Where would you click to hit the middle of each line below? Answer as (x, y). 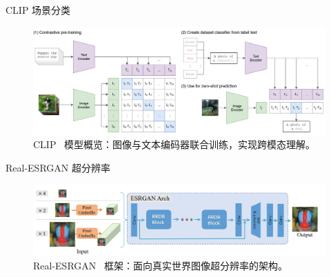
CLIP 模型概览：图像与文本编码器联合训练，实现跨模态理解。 (174, 144)
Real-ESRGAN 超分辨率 (58, 167)
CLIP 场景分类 (38, 10)
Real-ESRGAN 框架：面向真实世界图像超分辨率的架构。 (160, 265)
